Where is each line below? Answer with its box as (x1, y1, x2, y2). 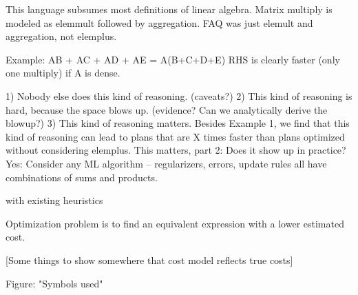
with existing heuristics (6, 193, 103, 207)
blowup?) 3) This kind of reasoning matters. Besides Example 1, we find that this (6, 116, 350, 130)
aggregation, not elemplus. (6, 29, 117, 43)
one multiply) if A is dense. (6, 65, 120, 80)
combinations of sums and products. (6, 170, 158, 184)
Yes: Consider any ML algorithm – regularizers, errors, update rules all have (6, 156, 327, 170)
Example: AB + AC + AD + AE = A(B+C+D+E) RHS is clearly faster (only (6, 52, 340, 66)
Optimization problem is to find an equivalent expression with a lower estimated (6, 216, 344, 230)
